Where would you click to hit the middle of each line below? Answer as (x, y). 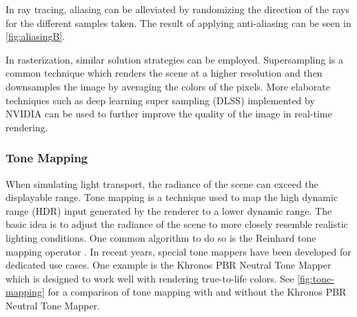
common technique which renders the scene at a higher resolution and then (164, 73)
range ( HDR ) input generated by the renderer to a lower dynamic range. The (169, 210)
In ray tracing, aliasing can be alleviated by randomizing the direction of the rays (177, 9)
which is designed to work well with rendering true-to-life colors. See (150, 278)
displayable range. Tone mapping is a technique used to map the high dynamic (172, 197)
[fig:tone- (316, 278)
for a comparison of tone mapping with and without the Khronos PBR (197, 292)
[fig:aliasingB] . (35, 36)
